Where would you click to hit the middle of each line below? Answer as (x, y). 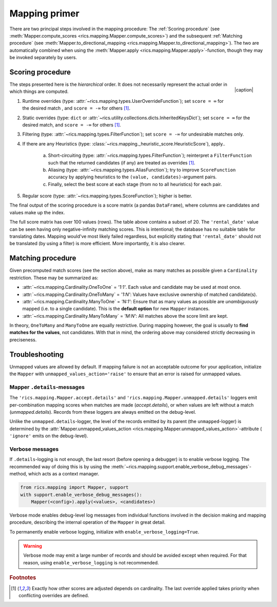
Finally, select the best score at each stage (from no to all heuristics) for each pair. (135, 184)
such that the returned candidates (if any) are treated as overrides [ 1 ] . (122, 162)
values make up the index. (37, 212)
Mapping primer (44, 13)
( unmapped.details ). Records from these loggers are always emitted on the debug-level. (103, 412)
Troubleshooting (37, 354)
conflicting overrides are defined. (54, 595)
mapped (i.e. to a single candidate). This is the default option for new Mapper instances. (116, 309)
